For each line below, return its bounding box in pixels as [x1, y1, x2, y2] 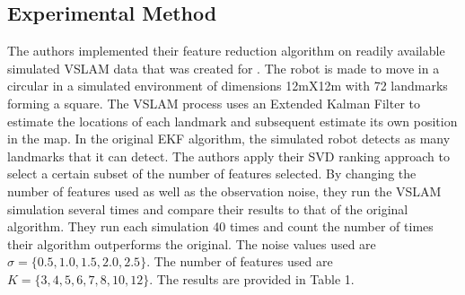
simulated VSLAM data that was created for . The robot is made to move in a [7, 58, 440, 77]
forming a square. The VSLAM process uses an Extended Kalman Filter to [7, 93, 421, 112]
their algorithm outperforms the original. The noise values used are [7, 234, 376, 253]
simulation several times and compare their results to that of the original [7, 199, 408, 218]
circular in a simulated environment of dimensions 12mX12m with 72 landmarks [7, 76, 448, 95]
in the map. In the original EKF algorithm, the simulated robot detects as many [7, 129, 451, 148]
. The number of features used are [146, 252, 333, 271]
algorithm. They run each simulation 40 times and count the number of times [7, 217, 434, 236]
